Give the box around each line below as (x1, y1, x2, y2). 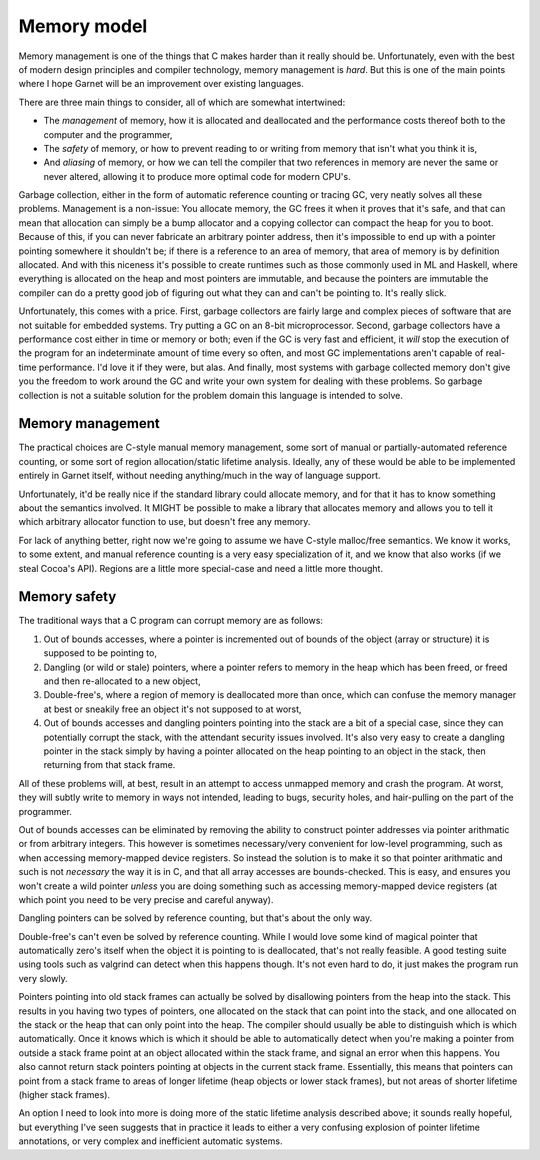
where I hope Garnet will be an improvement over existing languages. (18, 78, 305, 90)
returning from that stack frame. (43, 759, 176, 771)
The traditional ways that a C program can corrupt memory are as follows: (18, 615, 324, 627)
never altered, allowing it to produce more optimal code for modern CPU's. (43, 170, 351, 182)
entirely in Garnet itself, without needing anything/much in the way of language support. (18, 470, 381, 482)
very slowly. (18, 972, 69, 984)
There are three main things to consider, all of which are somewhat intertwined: (18, 96, 346, 108)
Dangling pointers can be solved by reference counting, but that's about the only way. (18, 912, 373, 924)
